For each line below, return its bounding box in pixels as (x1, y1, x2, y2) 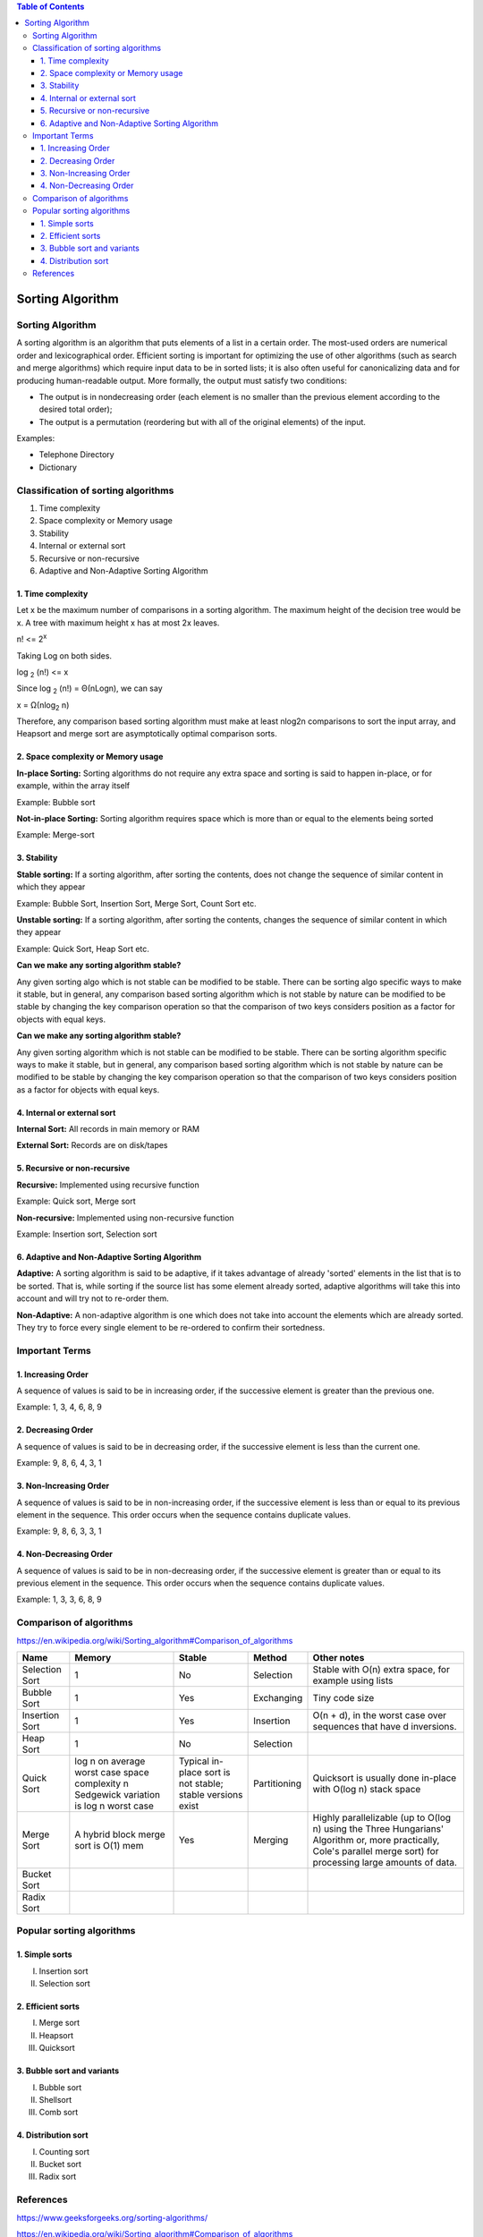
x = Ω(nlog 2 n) (16, 699, 70, 712)
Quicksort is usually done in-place (312, 1772, 457, 1784)
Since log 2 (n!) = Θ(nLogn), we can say (16, 683, 163, 696)
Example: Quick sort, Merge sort (16, 1195, 136, 1207)
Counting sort (38, 2146, 89, 2156)
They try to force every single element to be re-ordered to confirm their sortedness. (16, 1322, 326, 1332)
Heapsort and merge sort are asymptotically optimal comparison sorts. (16, 728, 277, 739)
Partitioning (253, 1777, 302, 1790)
